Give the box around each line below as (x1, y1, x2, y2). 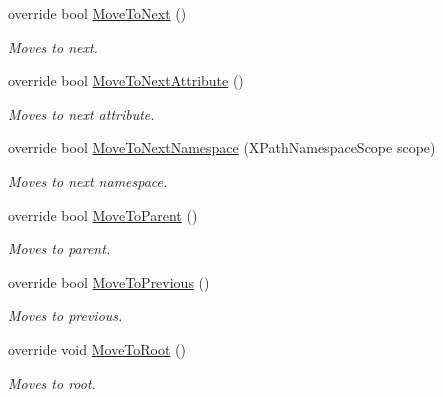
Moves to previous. (8, 305, 123, 326)
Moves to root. (8, 372, 96, 393)
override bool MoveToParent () (8, 204, 198, 225)
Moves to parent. (8, 238, 111, 259)
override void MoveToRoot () (8, 338, 187, 359)
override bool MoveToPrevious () (8, 271, 210, 292)
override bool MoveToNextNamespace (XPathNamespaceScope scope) (8, 137, 436, 158)
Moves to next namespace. (8, 170, 168, 191)
